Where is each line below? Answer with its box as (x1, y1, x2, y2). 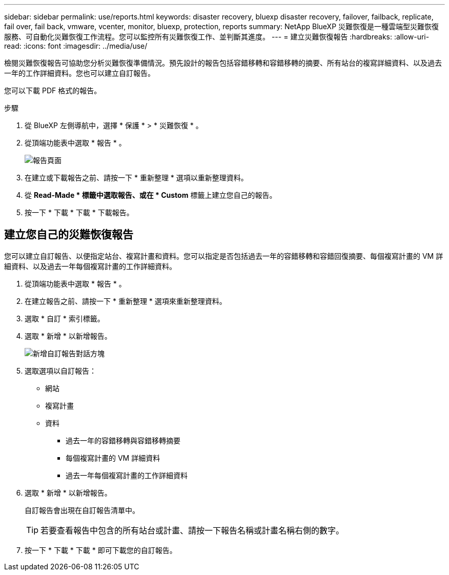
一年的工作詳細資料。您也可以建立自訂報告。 (4, 69, 155, 77)
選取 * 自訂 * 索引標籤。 (25, 314, 105, 323)
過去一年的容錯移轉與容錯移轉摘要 (66, 436, 180, 445)
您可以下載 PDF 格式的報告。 (4, 86, 101, 95)
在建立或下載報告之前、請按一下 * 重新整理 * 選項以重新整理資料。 (25, 173, 248, 182)
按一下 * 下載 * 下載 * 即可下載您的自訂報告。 (25, 545, 177, 555)
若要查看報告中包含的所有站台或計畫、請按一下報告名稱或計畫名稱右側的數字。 (40, 525, 344, 536)
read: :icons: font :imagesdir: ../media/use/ (4, 42, 148, 50)
